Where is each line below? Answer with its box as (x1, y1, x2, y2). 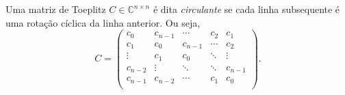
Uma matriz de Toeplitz (5, 2, 106, 16)
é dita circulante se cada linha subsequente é (153, 2, 340, 16)
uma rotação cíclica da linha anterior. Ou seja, (5, 15, 201, 29)
